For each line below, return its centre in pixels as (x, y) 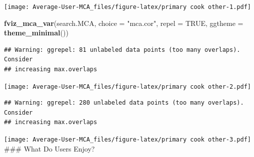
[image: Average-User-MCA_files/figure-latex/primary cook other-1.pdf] (127, 7)
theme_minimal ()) (36, 33)
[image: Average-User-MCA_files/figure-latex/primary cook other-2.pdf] (127, 86)
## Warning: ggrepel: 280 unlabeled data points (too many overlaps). (124, 103)
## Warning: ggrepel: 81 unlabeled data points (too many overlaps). (122, 50)
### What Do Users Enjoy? (49, 148)
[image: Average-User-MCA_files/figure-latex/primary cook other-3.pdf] (127, 140)
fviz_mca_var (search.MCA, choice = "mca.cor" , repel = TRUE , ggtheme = (124, 23)
